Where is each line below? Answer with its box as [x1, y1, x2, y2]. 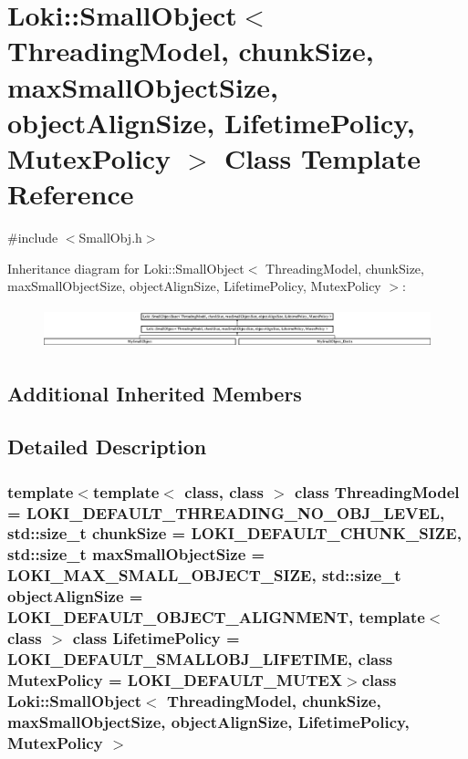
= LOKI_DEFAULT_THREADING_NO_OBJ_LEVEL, [7, 501, 445, 524]
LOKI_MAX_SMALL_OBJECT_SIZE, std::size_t [7, 564, 401, 587]
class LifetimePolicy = [72, 627, 240, 650]
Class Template [224, 139, 421, 176]
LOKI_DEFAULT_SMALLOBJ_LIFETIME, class [7, 648, 393, 670]
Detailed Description [7, 432, 207, 461]
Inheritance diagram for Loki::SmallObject [7, 258, 244, 277]
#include [7, 228, 58, 247]
